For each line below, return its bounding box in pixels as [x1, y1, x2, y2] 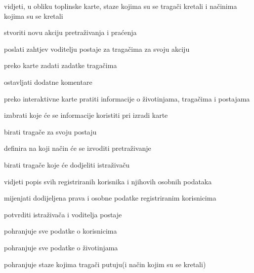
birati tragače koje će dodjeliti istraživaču [4, 159, 130, 170]
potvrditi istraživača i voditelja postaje [4, 209, 122, 219]
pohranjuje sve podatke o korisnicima [4, 226, 117, 236]
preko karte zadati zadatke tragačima [4, 60, 117, 70]
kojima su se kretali [4, 10, 63, 21]
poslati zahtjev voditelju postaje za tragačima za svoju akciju [4, 43, 190, 54]
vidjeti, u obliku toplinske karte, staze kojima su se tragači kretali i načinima [4, 1, 237, 11]
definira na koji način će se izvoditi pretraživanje [4, 143, 151, 153]
